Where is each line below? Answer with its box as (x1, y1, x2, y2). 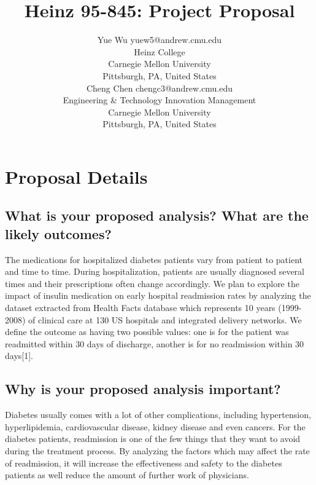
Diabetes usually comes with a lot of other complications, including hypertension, (5, 408, 311, 421)
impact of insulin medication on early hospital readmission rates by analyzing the (5, 289, 311, 302)
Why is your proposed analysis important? (5, 379, 281, 398)
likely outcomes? (5, 224, 112, 243)
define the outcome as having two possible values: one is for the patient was (5, 325, 289, 338)
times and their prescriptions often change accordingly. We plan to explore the (5, 277, 299, 290)
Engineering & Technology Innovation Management (63, 93, 256, 106)
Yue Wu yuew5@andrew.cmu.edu (97, 33, 222, 46)
